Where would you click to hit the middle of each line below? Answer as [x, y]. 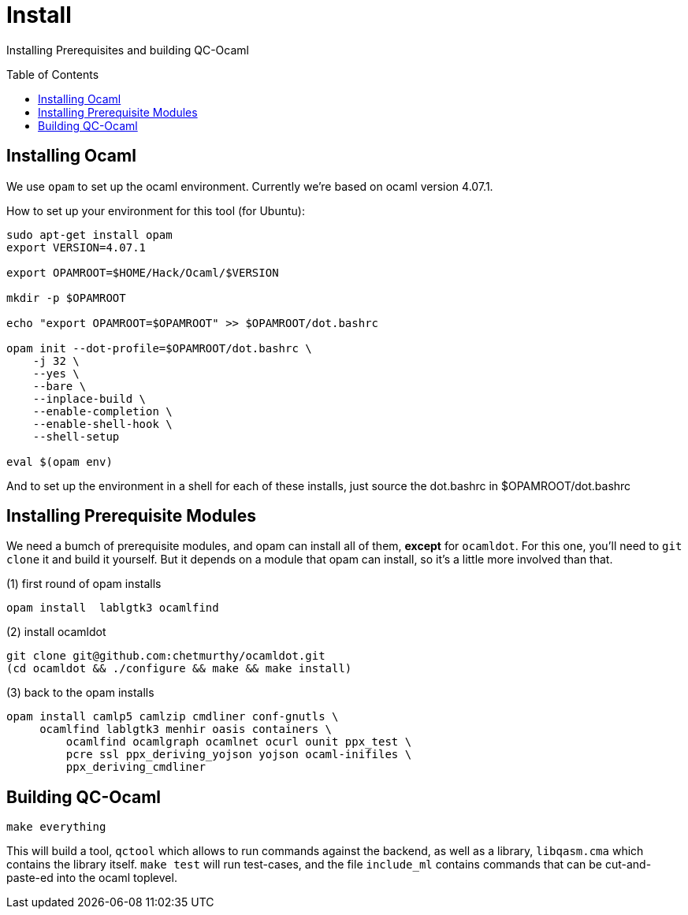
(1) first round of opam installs [84, 584]
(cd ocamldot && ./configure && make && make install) [179, 669]
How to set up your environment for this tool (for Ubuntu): [156, 210]
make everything [56, 827]
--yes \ [56, 373]
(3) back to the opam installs [80, 693]
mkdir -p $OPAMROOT [66, 298]
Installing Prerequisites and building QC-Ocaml [128, 50]
